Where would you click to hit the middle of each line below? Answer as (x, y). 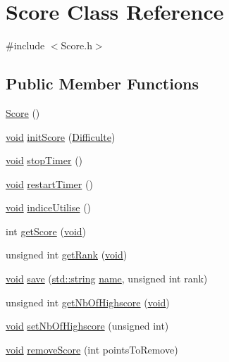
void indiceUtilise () (49, 207)
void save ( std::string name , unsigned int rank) (107, 279)
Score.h (76, 45)
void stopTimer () (44, 160)
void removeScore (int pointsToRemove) (92, 349)
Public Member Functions (102, 83)
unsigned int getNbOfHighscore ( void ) (88, 302)
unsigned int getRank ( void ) (67, 255)
